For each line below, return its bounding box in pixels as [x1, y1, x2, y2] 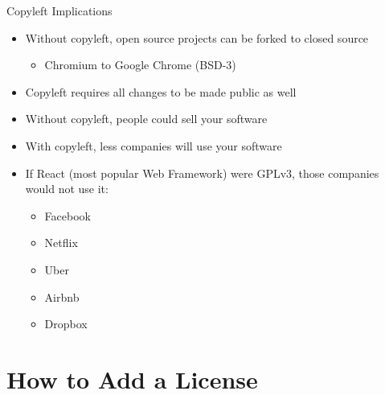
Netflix [44, 234, 78, 251]
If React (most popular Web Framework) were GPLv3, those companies [25, 164, 379, 181]
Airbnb [44, 288, 80, 305]
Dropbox [44, 315, 88, 332]
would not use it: [25, 180, 109, 197]
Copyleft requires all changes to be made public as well [25, 83, 297, 100]
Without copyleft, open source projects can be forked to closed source [25, 29, 369, 46]
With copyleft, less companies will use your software [25, 137, 282, 154]
